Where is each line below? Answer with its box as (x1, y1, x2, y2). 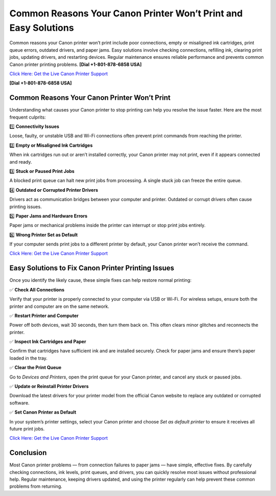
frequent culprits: (9, 114, 46, 120)
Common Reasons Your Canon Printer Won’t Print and (9, 8, 243, 19)
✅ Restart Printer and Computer (9, 312, 79, 319)
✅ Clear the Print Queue (9, 365, 61, 371)
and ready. (9, 159, 32, 165)
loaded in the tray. (9, 355, 48, 361)
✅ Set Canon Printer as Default (9, 409, 77, 415)
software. (9, 399, 30, 406)
